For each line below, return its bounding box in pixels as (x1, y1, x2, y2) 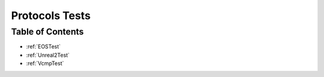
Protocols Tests (11, 9, 91, 22)
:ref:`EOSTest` (26, 43, 61, 50)
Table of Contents (11, 26, 84, 37)
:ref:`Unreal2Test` (26, 51, 70, 58)
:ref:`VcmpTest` (26, 60, 64, 67)
